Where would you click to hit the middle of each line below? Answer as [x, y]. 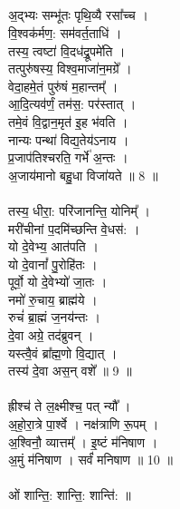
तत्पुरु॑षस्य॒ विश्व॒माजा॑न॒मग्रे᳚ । [70, 69]
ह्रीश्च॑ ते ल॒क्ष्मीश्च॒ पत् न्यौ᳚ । [70, 406]
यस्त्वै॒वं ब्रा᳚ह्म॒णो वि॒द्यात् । [63, 352]
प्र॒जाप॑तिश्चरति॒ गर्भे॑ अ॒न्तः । [68, 157]
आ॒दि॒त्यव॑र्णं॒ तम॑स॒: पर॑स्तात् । [72, 104]
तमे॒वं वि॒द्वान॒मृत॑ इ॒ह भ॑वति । [68, 121]
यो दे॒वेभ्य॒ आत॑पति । [53, 246]
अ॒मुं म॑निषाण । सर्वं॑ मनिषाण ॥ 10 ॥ [90, 460]
